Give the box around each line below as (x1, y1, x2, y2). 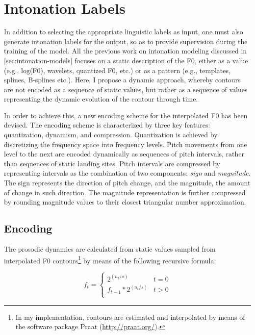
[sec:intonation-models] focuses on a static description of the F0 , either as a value (4, 55, 248, 65)
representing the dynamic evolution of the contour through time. (4, 94, 198, 104)
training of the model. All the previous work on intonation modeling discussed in (4, 46, 247, 56)
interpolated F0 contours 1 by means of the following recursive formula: (4, 254, 216, 265)
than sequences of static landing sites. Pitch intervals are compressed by (4, 158, 220, 168)
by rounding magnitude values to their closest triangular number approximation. (4, 197, 246, 207)
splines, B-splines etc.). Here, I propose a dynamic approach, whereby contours (4, 75, 241, 85)
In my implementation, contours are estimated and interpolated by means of (15, 311, 245, 322)
